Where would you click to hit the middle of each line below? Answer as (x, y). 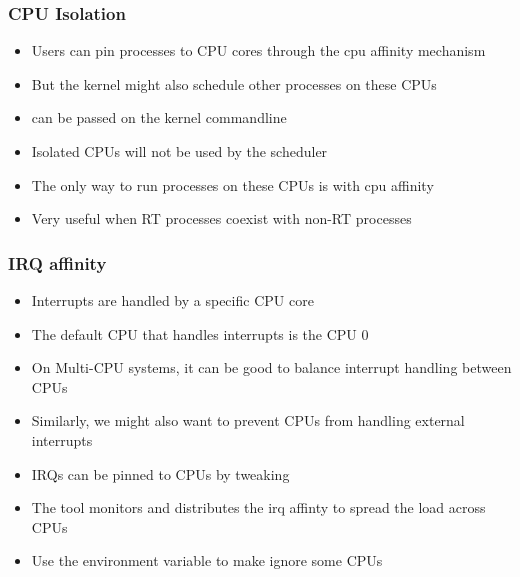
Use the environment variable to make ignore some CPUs (207, 560)
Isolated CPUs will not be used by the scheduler (179, 151)
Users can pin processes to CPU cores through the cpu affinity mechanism (258, 50)
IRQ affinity (57, 262)
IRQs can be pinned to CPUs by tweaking (160, 473)
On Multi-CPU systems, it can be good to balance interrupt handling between (271, 367)
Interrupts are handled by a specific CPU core (172, 300)
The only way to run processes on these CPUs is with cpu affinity (232, 184)
